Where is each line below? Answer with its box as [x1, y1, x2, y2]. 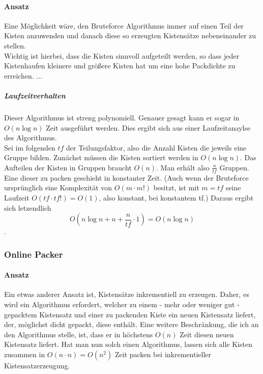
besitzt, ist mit [153, 182, 199, 193]
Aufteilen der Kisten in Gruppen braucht [4, 162, 132, 172]
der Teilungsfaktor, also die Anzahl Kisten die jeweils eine [66, 142, 247, 153]
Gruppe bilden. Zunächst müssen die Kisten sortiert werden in [4, 152, 198, 163]
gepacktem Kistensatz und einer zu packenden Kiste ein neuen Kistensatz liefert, [4, 309, 256, 319]
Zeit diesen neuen [180, 329, 234, 339]
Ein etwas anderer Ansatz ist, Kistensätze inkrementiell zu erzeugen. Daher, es [4, 289, 249, 300]
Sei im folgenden [4, 142, 55, 153]
